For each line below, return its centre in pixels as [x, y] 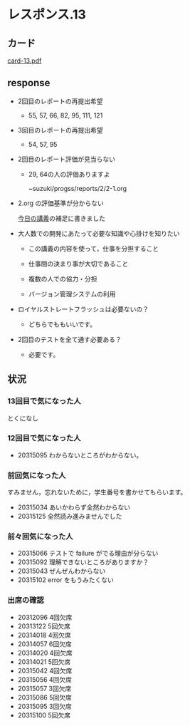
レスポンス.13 [47, 15]
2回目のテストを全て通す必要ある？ [70, 339]
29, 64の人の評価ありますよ [69, 174]
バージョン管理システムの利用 [72, 294]
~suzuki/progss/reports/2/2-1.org [77, 188]
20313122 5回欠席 [44, 626]
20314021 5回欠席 [44, 662]
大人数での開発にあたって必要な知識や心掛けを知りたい [99, 233]
